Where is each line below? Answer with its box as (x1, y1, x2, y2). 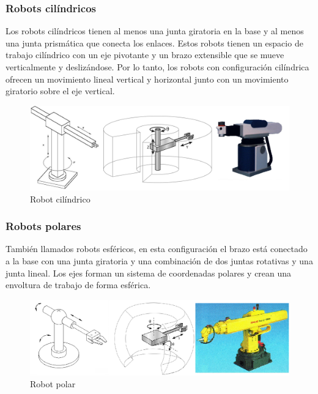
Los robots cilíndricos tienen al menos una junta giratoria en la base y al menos (6, 24, 304, 37)
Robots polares (6, 218, 81, 234)
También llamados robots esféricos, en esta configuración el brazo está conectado (6, 242, 308, 255)
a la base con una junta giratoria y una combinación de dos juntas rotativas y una (6, 255, 313, 267)
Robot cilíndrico (30, 192, 91, 205)
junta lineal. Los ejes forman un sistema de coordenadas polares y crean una (6, 266, 292, 279)
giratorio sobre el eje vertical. (6, 84, 115, 97)
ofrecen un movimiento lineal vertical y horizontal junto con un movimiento (6, 72, 289, 85)
